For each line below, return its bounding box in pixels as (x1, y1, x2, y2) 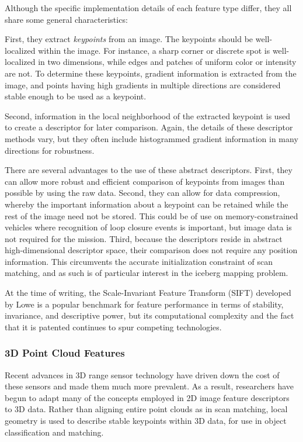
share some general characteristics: (5, 13, 128, 25)
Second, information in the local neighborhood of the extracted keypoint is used (5, 109, 291, 122)
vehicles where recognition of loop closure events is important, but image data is (5, 221, 292, 233)
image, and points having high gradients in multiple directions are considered (5, 78, 281, 91)
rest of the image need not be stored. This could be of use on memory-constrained (5, 209, 298, 222)
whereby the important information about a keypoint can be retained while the (5, 198, 288, 210)
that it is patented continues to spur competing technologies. (5, 320, 222, 333)
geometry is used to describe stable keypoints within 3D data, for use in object (5, 415, 287, 427)
